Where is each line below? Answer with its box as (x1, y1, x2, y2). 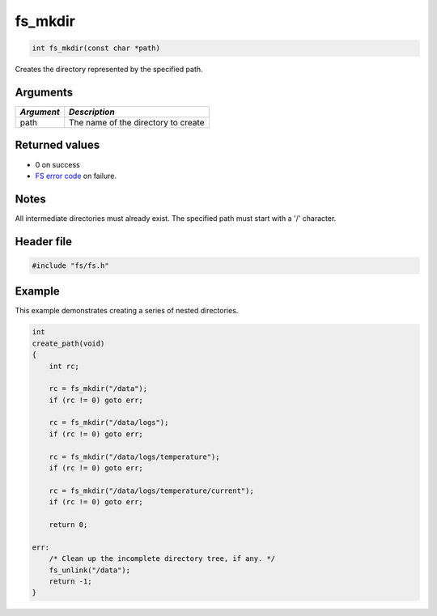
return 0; (49, 520, 88, 529)
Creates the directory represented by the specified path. (15, 65, 203, 74)
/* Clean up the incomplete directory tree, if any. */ (49, 554, 276, 563)
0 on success (35, 159, 80, 169)
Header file (15, 235, 73, 249)
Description (69, 106, 115, 117)
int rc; (49, 361, 80, 371)
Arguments (15, 85, 74, 99)
